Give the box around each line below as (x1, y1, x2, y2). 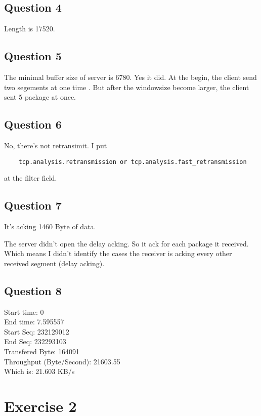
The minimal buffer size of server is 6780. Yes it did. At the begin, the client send (4, 72, 257, 82)
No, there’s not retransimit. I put (4, 140, 107, 150)
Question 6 (4, 116, 62, 132)
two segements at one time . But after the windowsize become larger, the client (4, 81, 249, 92)
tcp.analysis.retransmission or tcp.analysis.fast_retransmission (18, 158, 247, 165)
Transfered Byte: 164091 (4, 346, 79, 356)
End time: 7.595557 (4, 316, 64, 327)
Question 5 (4, 48, 62, 64)
